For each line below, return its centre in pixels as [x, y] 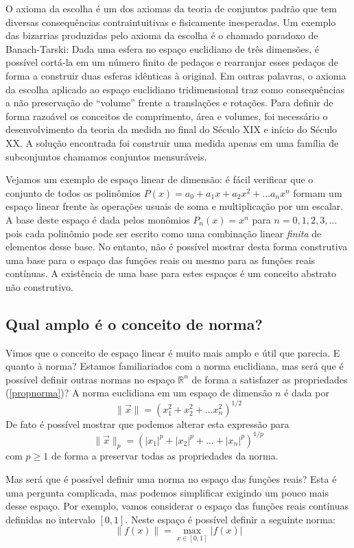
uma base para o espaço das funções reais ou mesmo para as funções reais [161, 260]
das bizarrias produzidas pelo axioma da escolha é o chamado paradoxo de [162, 35]
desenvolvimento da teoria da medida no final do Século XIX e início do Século [172, 129]
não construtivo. [39, 286]
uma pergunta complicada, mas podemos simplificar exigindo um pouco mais [167, 492]
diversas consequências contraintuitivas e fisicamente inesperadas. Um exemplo [171, 22]
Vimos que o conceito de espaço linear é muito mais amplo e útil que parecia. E [173, 352]
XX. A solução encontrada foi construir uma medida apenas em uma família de [172, 142]
